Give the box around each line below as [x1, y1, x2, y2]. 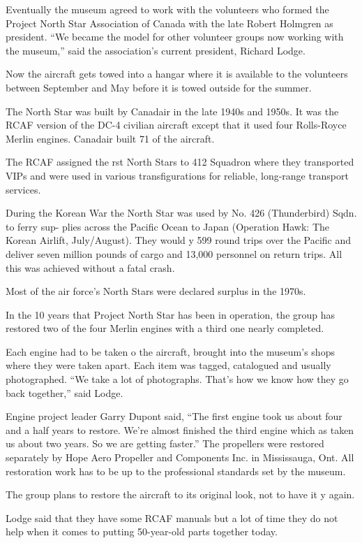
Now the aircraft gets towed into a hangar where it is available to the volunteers [6, 66, 348, 81]
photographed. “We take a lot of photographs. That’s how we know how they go [6, 372, 349, 386]
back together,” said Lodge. [6, 385, 123, 400]
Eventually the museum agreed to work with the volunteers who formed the [6, 2, 329, 16]
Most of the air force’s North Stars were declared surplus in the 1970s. [6, 284, 306, 298]
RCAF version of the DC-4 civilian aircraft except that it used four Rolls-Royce [6, 117, 347, 132]
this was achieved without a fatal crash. [6, 260, 175, 275]
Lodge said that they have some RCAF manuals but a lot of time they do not [6, 510, 338, 525]
